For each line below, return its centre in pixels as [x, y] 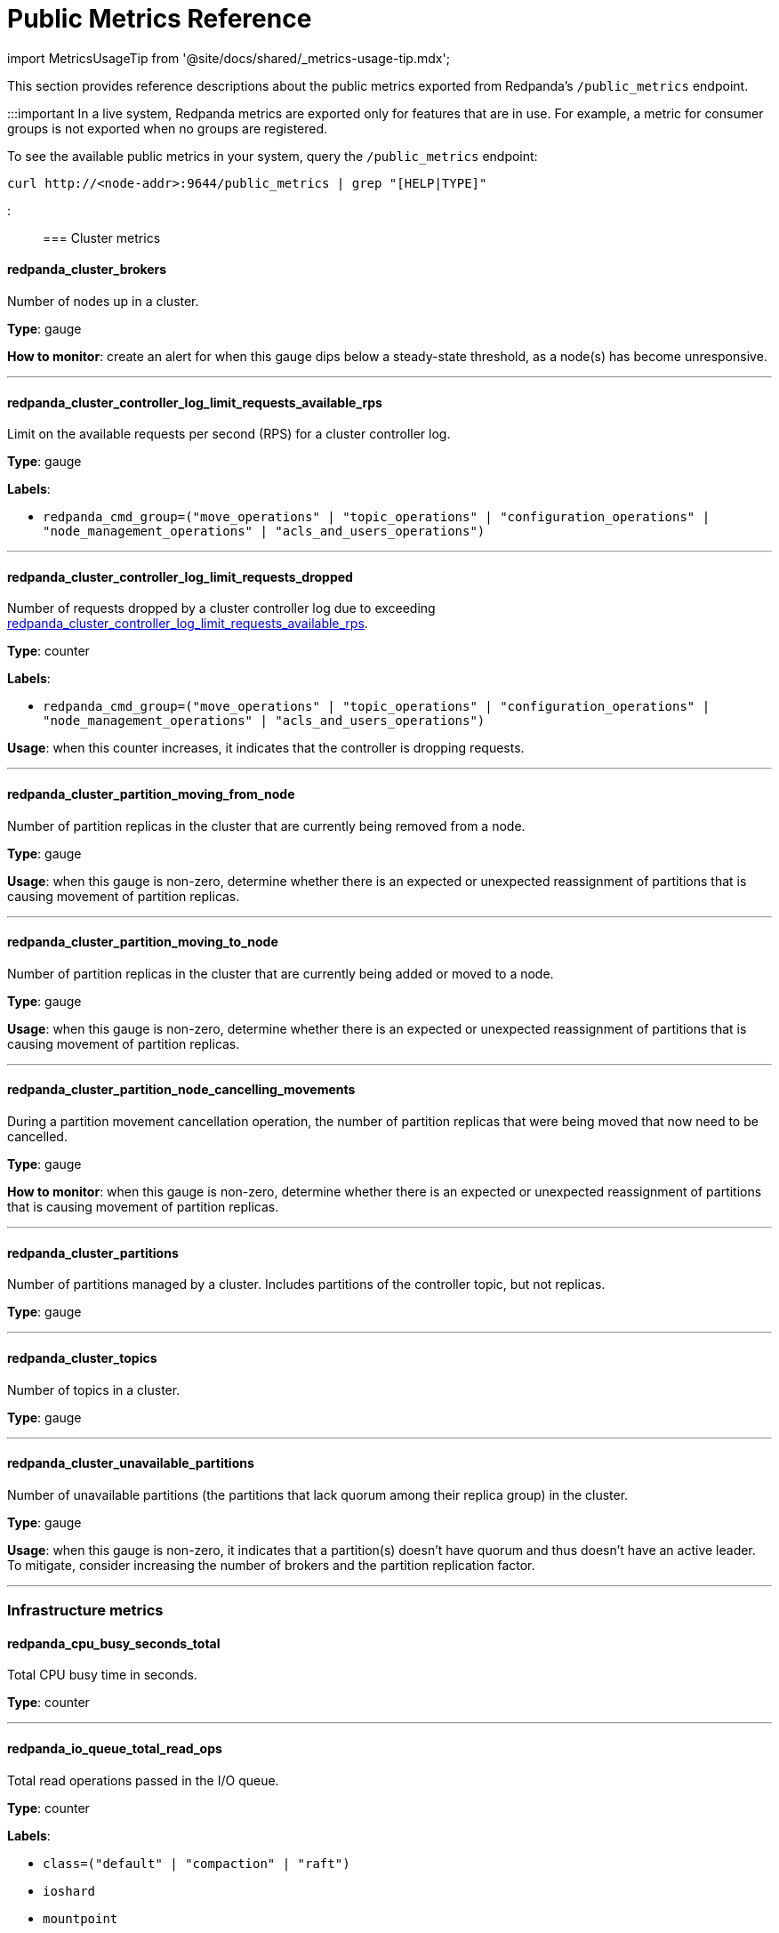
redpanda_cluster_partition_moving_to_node [143, 942]
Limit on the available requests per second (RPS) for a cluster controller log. [229, 434]
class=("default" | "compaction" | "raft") [197, 1863]
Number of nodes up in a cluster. [103, 301]
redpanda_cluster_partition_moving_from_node [151, 794]
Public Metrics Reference [160, 19]
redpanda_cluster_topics [82, 1357]
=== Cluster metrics [102, 238]
